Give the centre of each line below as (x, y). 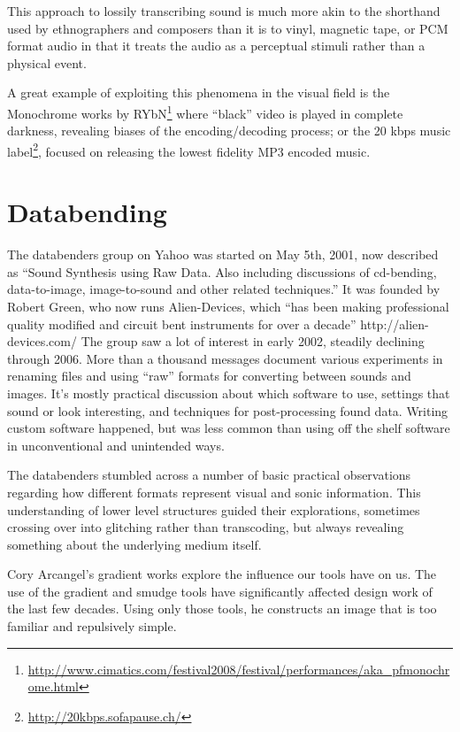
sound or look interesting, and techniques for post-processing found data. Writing (228, 410)
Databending (87, 212)
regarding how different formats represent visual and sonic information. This (214, 492)
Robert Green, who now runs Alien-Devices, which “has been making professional (228, 306)
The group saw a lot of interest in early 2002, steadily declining (253, 341)
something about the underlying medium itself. (134, 544)
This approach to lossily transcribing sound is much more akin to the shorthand (224, 11)
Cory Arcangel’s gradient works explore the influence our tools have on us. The (222, 574)
